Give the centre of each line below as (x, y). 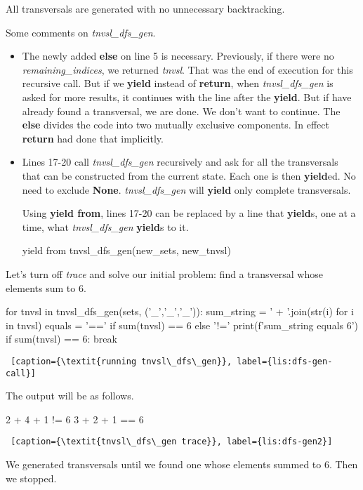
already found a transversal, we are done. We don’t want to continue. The (181, 111)
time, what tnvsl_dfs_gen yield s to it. (105, 226)
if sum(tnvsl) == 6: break (61, 339)
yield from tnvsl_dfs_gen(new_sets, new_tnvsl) (126, 250)
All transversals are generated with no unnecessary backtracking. (145, 8)
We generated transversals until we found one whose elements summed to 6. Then (182, 464)
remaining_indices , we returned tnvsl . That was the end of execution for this (187, 69)
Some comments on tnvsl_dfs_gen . (81, 32)
